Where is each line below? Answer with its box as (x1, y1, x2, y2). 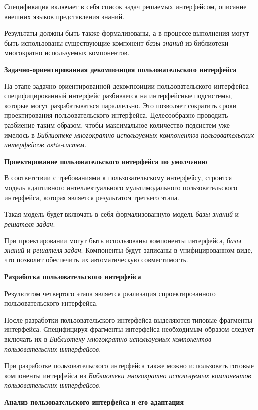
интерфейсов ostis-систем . (4, 139, 87, 150)
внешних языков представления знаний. (4, 11, 125, 21)
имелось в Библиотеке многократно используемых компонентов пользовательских (4, 129, 254, 140)
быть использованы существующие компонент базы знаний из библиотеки (4, 37, 229, 48)
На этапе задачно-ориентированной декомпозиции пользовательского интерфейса (4, 81, 249, 91)
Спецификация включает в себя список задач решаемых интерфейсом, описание (4, 1, 247, 11)
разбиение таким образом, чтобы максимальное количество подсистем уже (4, 119, 230, 130)
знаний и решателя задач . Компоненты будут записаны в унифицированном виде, (4, 245, 253, 255)
